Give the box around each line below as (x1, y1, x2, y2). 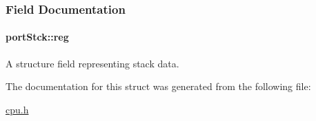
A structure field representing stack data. (6, 56, 179, 70)
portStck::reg (6, 30, 69, 44)
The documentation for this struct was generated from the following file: (6, 79, 311, 93)
